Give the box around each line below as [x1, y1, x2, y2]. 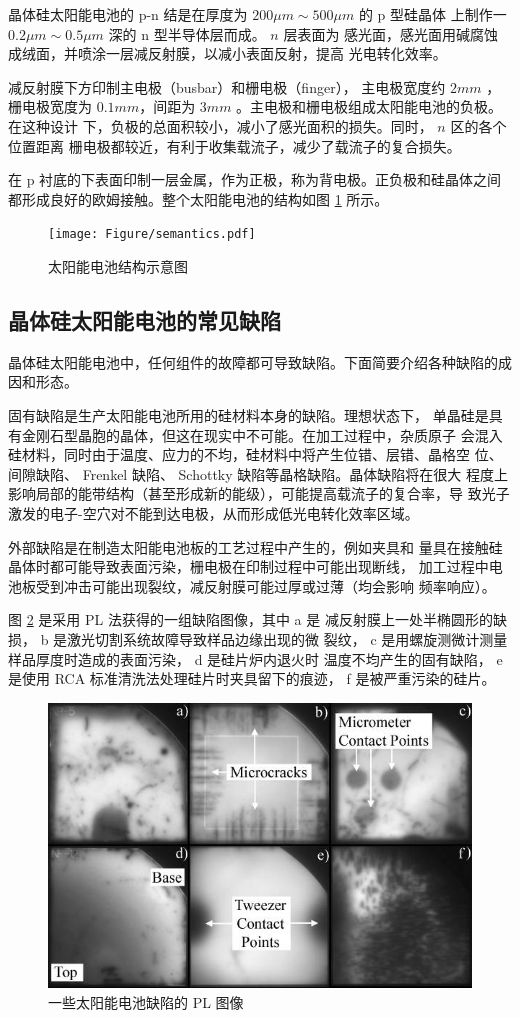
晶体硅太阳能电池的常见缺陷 [8, 304, 281, 335]
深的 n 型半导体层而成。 [108, 23, 266, 44]
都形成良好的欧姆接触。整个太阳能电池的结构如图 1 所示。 [8, 188, 389, 209]
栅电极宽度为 [8, 96, 92, 117]
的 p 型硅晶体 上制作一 [358, 4, 507, 24]
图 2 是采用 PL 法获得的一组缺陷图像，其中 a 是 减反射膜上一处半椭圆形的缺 [8, 609, 507, 630]
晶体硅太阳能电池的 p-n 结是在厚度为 [8, 4, 248, 24]
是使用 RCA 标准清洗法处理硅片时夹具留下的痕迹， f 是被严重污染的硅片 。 [8, 668, 496, 689]
